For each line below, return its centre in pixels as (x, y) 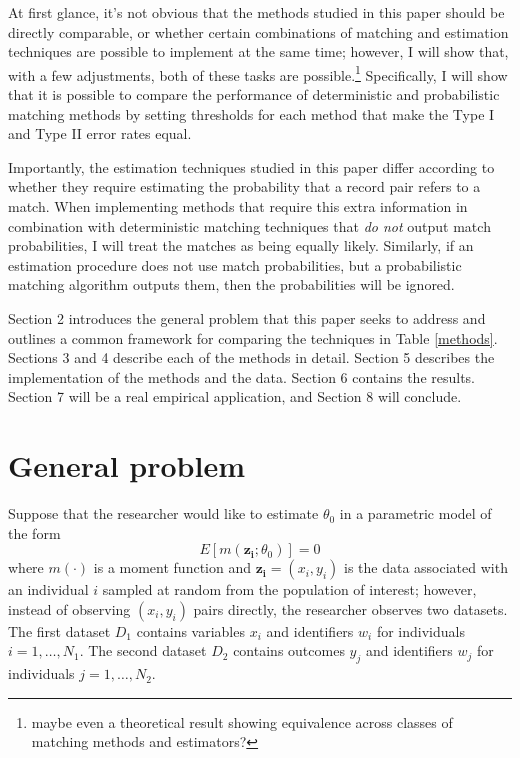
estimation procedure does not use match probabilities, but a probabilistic (235, 264)
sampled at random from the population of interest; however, (289, 589)
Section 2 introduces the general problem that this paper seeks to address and (247, 317)
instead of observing (69, 608)
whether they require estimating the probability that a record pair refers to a (244, 186)
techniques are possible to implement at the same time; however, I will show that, (258, 51)
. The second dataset (143, 650)
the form (34, 532)
